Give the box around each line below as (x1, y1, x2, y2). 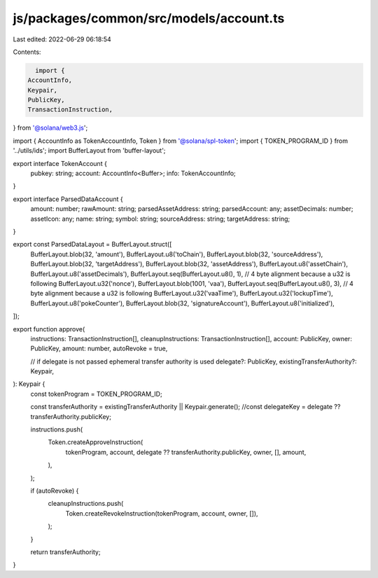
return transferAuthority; (30, 547, 101, 556)
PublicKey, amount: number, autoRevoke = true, (30, 344, 168, 353)
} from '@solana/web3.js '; (13, 123, 88, 132)
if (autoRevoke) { (30, 486, 79, 495)
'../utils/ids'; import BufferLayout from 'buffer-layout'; (13, 146, 166, 155)
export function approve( (13, 324, 85, 333)
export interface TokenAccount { (13, 159, 108, 167)
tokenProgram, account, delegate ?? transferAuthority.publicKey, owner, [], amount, (65, 448, 307, 456)
